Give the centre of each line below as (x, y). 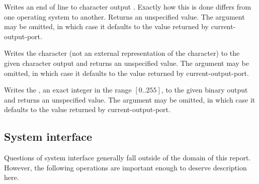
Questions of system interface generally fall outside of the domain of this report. (127, 158)
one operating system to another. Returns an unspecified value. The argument (124, 16)
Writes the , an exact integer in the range (68, 90)
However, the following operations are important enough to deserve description (125, 167)
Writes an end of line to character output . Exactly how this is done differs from (128, 7)
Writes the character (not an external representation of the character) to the (122, 53)
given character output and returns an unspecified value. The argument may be (126, 63)
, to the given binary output (204, 90)
